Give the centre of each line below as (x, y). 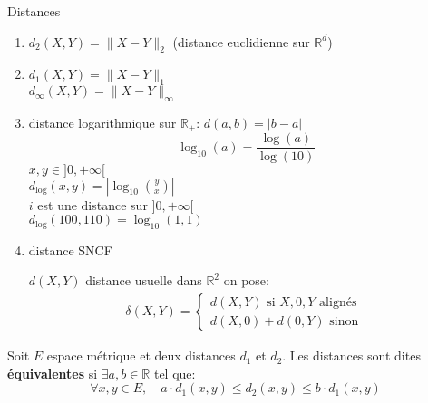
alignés (338, 302)
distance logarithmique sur (102, 122)
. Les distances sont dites (351, 355)
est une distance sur (92, 204)
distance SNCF (70, 249)
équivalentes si (53, 373)
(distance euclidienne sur (241, 41)
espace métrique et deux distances (141, 355)
